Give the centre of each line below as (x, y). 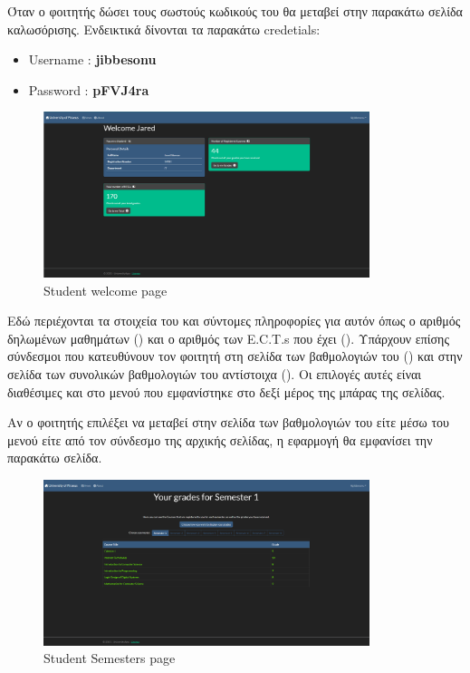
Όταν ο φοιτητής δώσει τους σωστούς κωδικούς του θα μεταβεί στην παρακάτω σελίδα (235, 11)
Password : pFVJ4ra (89, 89)
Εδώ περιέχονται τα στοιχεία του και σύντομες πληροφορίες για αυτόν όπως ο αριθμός (234, 321)
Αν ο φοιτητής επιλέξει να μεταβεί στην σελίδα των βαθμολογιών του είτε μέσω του (229, 422)
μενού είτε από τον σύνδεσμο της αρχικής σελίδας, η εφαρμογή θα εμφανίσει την (220, 439)
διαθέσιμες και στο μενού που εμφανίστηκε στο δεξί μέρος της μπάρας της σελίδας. (226, 391)
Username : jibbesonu (92, 59)
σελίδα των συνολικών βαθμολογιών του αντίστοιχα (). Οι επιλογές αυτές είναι (215, 374)
